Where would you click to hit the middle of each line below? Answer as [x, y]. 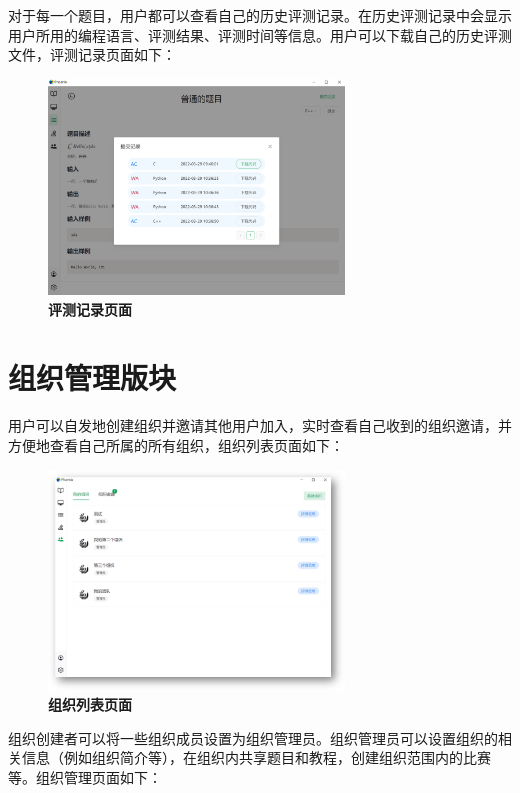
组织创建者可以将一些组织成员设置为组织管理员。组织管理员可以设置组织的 [253, 737]
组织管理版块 [92, 377]
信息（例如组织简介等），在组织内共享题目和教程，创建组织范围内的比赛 [256, 757]
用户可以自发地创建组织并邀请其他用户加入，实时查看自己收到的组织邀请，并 [260, 425]
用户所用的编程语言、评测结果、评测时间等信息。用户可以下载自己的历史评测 [260, 34]
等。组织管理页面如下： [85, 777]
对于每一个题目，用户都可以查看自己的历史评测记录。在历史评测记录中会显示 [260, 15]
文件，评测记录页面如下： [92, 54]
